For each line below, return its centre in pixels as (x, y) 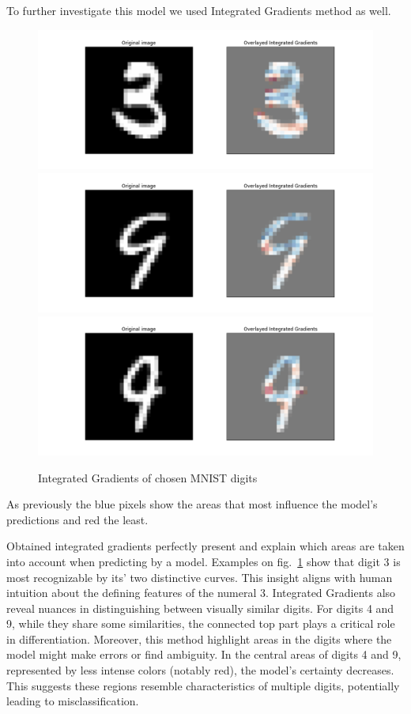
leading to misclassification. (73, 701)
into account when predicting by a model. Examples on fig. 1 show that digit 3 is (204, 561)
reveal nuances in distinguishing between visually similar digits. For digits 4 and (200, 608)
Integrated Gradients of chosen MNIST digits (148, 477)
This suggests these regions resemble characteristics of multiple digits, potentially (203, 685)
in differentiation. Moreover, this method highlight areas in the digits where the (199, 638)
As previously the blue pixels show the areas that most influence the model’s (192, 504)
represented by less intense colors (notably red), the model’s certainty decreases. (200, 670)
